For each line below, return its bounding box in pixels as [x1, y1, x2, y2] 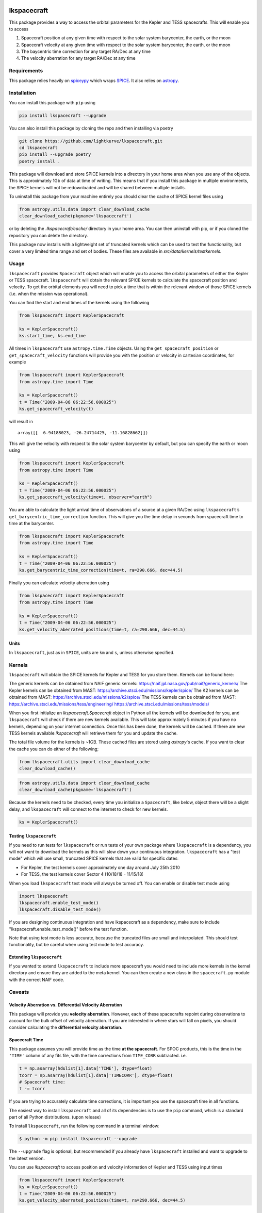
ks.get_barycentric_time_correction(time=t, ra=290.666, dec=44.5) [19, 567, 183, 573]
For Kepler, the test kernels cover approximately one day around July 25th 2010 [21, 864, 180, 870]
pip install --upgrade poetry [19, 152, 91, 157]
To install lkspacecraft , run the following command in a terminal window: [9, 1123, 160, 1129]
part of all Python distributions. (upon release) [9, 1114, 101, 1120]
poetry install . [19, 158, 61, 164]
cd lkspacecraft [19, 145, 58, 150]
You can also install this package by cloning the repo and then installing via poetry [9, 125, 173, 131]
